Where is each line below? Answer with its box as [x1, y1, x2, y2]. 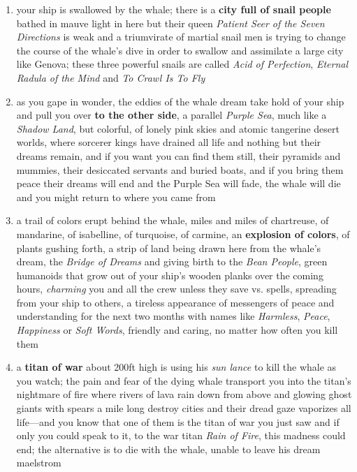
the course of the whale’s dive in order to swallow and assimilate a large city [16, 43, 344, 57]
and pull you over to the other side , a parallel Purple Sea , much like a [16, 108, 327, 122]
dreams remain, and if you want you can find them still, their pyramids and [16, 148, 341, 163]
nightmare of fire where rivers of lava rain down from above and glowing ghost [16, 387, 352, 401]
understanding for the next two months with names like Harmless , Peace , [16, 309, 330, 323]
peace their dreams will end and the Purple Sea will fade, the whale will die [16, 176, 341, 191]
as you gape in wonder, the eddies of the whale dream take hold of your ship [16, 94, 344, 108]
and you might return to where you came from [16, 189, 216, 204]
